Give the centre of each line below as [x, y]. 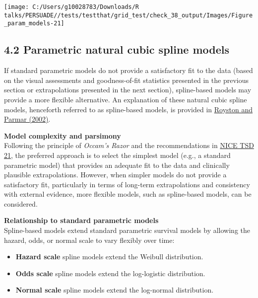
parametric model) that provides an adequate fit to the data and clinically [117, 165]
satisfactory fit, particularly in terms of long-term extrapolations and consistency [127, 184]
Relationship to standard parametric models [81, 220]
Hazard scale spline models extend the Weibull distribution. [109, 257]
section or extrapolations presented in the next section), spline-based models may [128, 90]
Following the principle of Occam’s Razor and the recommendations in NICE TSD [129, 145]
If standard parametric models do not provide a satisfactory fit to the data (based [129, 70]
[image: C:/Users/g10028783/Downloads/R [72, 7]
